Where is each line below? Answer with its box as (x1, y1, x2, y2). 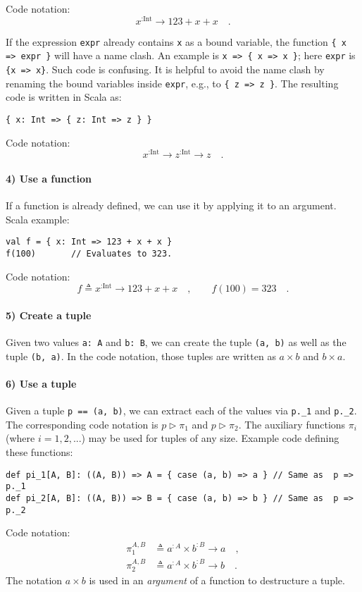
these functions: (6, 444, 73, 459)
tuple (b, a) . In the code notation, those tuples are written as (6, 348, 276, 363)
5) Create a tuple (6, 307, 92, 322)
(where (6, 431, 35, 445)
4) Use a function (6, 171, 92, 185)
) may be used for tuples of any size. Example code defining (81, 431, 339, 445)
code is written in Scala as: (6, 90, 122, 104)
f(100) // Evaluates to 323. (6, 248, 173, 259)
